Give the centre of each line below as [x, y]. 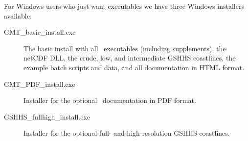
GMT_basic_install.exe [40, 32]
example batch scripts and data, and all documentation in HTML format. [134, 67]
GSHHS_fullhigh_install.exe [47, 116]
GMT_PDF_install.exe [40, 84]
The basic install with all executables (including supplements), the [125, 48]
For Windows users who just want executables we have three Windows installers [124, 6]
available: [18, 15]
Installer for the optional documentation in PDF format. [110, 100]
